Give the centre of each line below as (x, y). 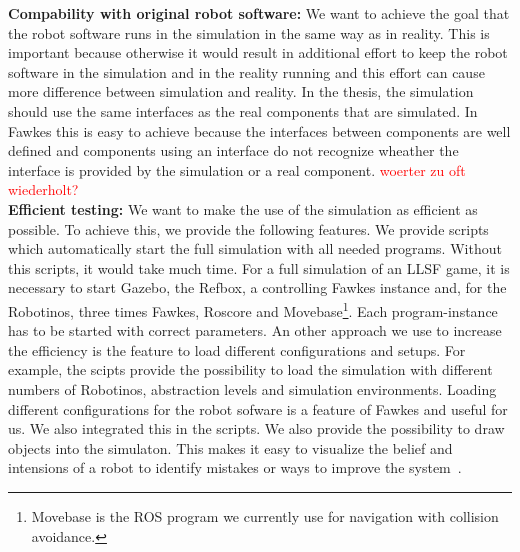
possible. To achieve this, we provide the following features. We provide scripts (248, 228)
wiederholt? (43, 189)
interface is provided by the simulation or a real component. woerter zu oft (237, 169)
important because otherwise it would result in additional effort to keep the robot (258, 52)
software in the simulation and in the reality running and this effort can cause (246, 71)
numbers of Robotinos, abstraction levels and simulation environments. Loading (252, 388)
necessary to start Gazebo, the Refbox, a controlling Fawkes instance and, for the (257, 287)
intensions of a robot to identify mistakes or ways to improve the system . (235, 467)
